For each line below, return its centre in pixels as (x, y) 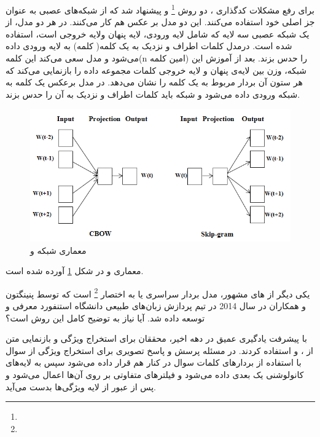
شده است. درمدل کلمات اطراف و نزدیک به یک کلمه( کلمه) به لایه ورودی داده (149, 46)
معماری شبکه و (58, 250)
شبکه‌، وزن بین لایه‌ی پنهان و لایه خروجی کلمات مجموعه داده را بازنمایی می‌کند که (156, 70)
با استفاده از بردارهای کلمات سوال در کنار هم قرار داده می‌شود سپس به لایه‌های (154, 362)
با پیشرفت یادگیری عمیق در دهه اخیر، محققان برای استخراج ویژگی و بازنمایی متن (156, 338)
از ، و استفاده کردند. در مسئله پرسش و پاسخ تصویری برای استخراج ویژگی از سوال (159, 350)
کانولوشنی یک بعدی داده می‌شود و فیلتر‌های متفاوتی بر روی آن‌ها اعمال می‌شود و (155, 374)
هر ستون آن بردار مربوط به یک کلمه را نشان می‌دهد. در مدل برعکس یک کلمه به (154, 82)
